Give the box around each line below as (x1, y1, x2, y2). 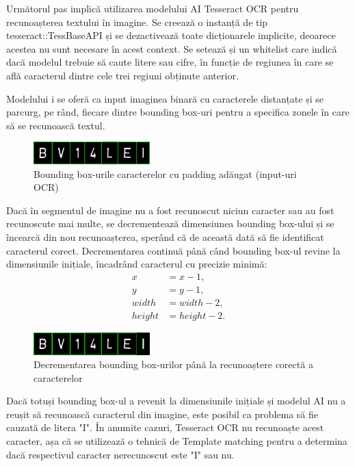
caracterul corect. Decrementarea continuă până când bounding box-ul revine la (6, 243, 341, 257)
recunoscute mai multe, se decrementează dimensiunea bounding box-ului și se (6, 216, 334, 231)
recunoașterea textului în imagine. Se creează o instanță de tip (6, 14, 268, 29)
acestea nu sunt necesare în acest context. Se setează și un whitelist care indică (6, 41, 337, 55)
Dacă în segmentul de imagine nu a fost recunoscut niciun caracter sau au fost (6, 203, 334, 217)
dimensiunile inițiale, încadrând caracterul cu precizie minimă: (6, 257, 267, 271)
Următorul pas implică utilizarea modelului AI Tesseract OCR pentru (6, 1, 299, 15)
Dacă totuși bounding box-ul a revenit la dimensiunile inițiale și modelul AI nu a (6, 393, 346, 408)
